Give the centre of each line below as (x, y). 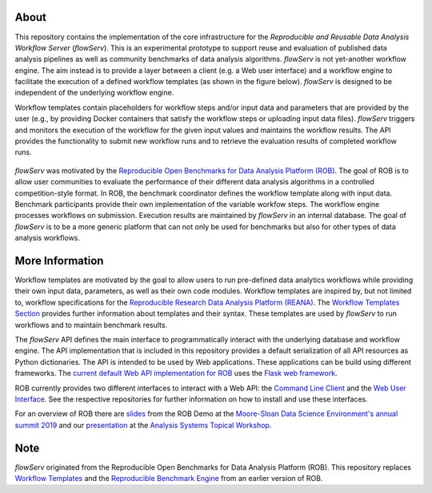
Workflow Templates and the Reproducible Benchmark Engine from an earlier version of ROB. (169, 479)
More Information (59, 261)
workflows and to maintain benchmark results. (91, 325)
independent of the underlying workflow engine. (94, 93)
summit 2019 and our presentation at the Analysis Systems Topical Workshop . (143, 425)
